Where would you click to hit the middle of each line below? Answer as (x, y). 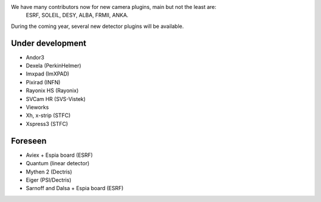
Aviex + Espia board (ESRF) (59, 155)
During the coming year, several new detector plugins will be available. (97, 26)
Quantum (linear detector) (58, 163)
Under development (49, 43)
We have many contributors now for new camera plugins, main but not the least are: (114, 7)
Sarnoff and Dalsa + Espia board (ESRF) (75, 188)
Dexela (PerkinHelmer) (53, 66)
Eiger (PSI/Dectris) (48, 180)
